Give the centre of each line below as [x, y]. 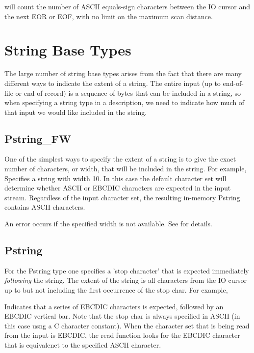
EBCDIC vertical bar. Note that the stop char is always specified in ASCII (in [122, 316]
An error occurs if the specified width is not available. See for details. [109, 224]
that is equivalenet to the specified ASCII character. [83, 345]
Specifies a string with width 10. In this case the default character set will [115, 178]
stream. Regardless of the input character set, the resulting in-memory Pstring [122, 197]
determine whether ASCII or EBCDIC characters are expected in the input [118, 188]
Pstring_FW [38, 138]
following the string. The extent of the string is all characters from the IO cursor [126, 280]
